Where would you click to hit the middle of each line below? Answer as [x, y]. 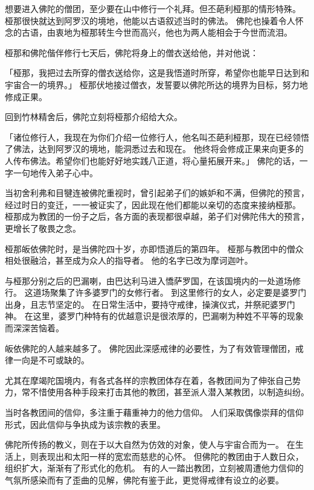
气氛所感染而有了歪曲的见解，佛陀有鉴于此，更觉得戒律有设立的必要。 [144, 480]
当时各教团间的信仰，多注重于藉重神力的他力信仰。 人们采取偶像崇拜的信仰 [154, 412]
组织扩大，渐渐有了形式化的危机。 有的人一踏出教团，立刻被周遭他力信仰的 [154, 468]
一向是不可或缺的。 [51, 360]
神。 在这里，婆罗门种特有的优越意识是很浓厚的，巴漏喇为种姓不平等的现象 [154, 316]
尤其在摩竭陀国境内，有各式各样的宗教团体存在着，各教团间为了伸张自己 [149, 380]
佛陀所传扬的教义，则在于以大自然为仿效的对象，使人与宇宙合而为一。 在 [150, 444]
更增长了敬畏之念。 [43, 228]
